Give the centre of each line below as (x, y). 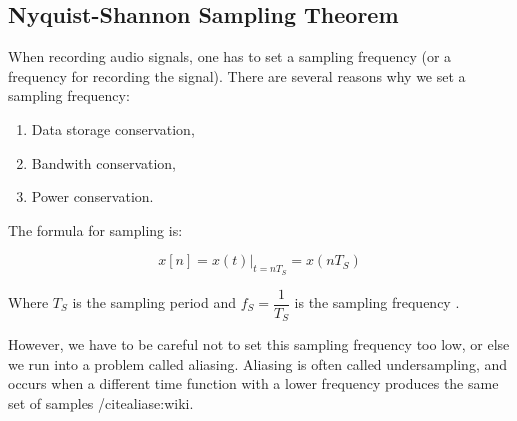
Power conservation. (92, 196)
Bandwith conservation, (104, 162)
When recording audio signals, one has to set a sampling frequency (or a (230, 56)
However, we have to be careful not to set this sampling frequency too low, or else (259, 344)
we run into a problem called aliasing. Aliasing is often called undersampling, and (258, 363)
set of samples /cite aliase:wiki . (101, 402)
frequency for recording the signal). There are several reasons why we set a (237, 75)
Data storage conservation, (113, 128)
